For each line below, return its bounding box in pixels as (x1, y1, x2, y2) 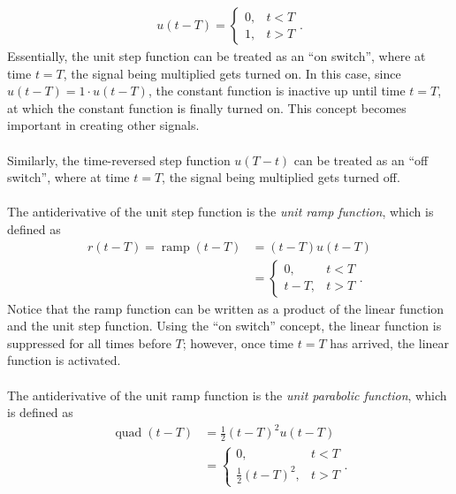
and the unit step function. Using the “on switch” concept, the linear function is (7, 316, 442, 335)
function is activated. (7, 351, 121, 369)
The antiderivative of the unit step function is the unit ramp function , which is (7, 202, 434, 221)
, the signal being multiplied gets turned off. (162, 168, 400, 186)
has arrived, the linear (330, 333, 450, 352)
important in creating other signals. (7, 116, 200, 134)
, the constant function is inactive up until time (148, 81, 406, 100)
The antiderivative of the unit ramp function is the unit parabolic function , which (7, 385, 447, 404)
